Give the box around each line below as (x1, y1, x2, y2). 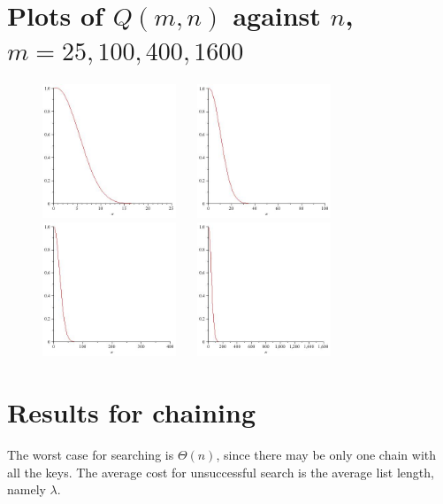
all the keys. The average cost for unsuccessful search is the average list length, (7, 462, 434, 481)
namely (7, 480, 46, 499)
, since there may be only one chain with (216, 445, 437, 463)
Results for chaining (7, 394, 256, 430)
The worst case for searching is (7, 445, 174, 463)
